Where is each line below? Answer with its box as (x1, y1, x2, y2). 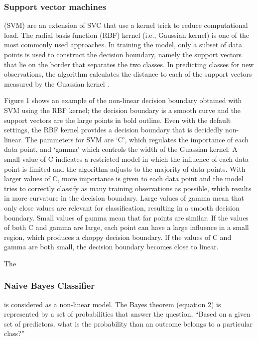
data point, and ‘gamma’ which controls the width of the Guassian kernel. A (4, 144, 238, 154)
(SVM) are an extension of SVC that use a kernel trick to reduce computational (4, 20, 248, 30)
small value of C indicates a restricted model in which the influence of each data (4, 153, 249, 164)
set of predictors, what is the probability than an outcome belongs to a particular (4, 318, 253, 329)
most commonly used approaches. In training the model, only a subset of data (4, 39, 243, 50)
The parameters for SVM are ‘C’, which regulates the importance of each (25, 134, 249, 144)
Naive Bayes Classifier (4, 279, 95, 292)
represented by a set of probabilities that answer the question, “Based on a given (4, 309, 251, 319)
